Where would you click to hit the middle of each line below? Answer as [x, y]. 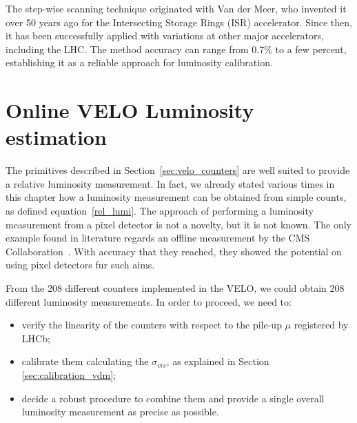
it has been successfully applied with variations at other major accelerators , [165, 36]
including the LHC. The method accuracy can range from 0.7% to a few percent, [176, 49]
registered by [321, 325]
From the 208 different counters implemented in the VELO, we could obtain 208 [175, 288]
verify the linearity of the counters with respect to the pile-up [152, 325]
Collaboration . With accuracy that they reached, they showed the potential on [174, 251]
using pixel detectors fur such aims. [80, 265]
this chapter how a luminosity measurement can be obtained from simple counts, [176, 197]
